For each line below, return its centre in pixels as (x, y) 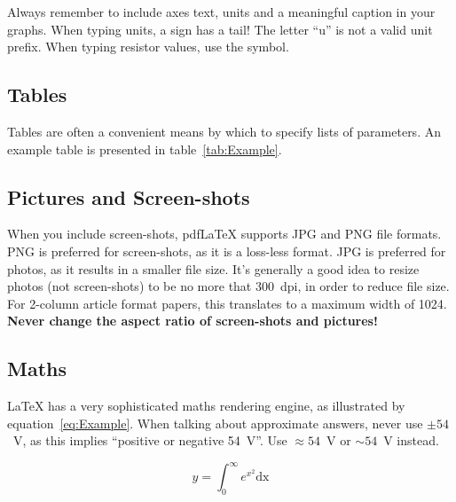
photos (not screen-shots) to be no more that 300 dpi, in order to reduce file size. (228, 286)
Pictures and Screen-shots (129, 196)
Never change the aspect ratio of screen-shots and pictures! (193, 321)
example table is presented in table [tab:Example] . (145, 149)
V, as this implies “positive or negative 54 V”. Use (150, 440)
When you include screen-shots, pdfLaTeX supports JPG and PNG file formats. (224, 234)
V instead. (411, 440)
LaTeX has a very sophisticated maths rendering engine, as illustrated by (206, 406)
